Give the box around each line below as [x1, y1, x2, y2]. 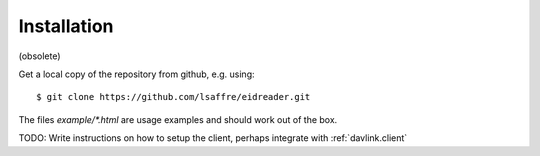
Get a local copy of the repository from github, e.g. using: [18, 68, 255, 80]
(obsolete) [18, 50, 61, 62]
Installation [18, 15, 114, 37]
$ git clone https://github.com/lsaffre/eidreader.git [36, 91, 311, 103]
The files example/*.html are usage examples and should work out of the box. [18, 113, 338, 125]
